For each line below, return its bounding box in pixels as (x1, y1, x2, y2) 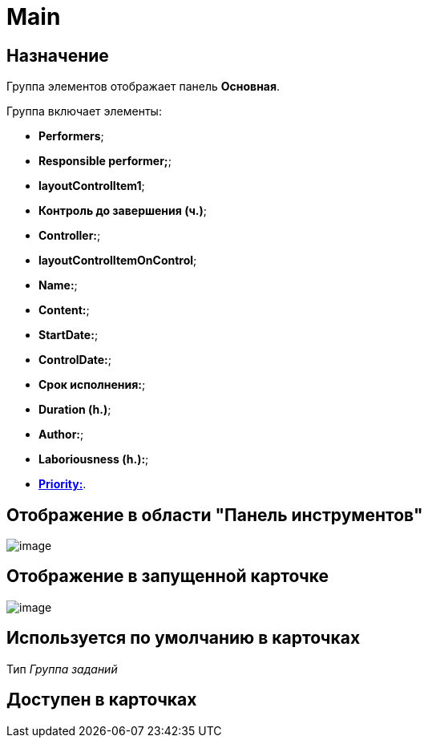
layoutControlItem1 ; (38, 179, 145, 193)
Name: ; (38, 278, 78, 293)
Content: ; (38, 303, 90, 317)
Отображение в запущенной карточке (6, 566, 329, 587)
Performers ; (38, 129, 104, 144)
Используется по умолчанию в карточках (6, 628, 361, 649)
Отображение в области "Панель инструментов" (6, 504, 423, 525)
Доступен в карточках (6, 689, 197, 710)
